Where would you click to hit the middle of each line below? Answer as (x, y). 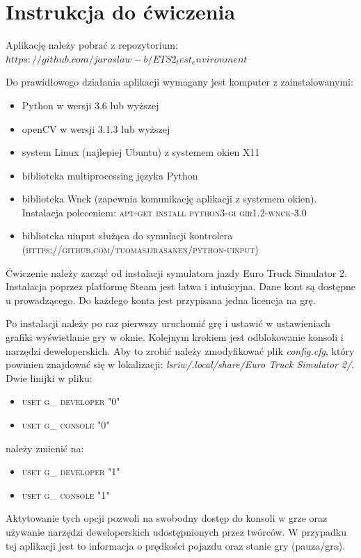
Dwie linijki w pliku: (49, 377)
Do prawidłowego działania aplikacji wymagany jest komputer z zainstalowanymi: (179, 82)
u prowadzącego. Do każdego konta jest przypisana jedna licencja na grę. (161, 300)
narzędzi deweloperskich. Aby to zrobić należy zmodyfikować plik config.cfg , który (180, 350)
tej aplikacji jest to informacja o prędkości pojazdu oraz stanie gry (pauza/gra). (176, 545)
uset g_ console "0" (66, 424)
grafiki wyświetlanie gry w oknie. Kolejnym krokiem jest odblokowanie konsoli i (175, 337)
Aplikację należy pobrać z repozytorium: (92, 45)
